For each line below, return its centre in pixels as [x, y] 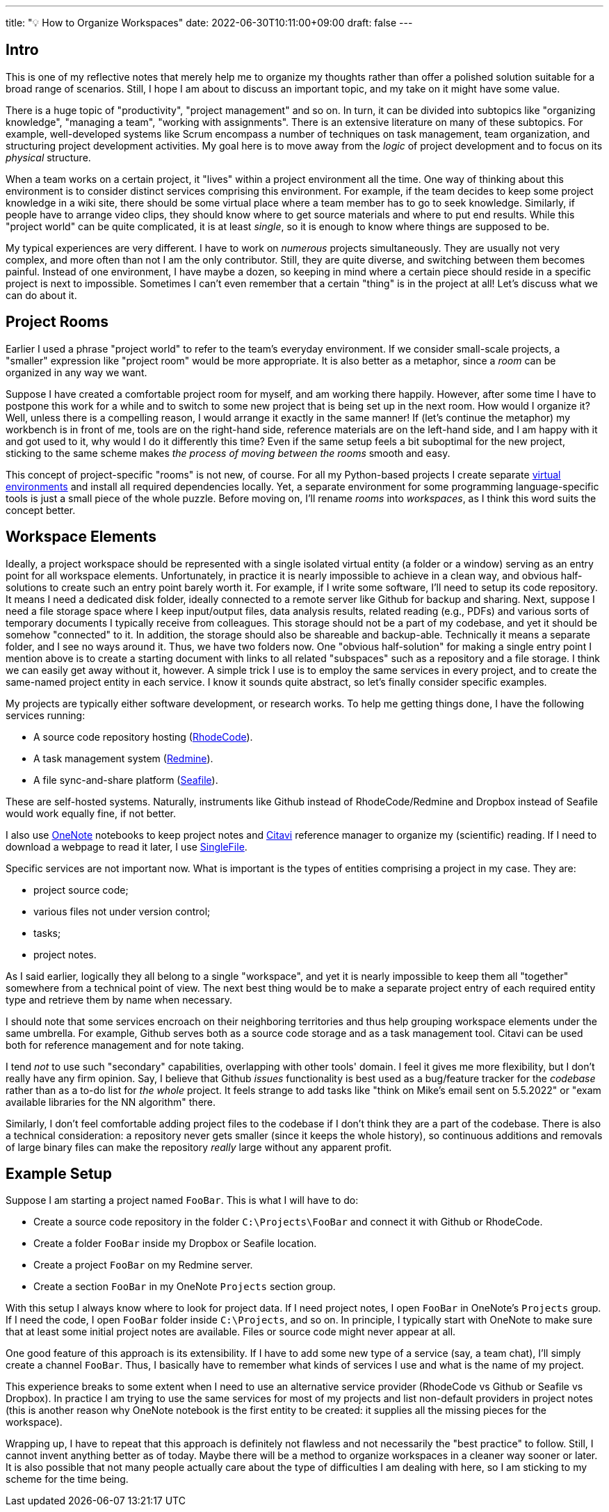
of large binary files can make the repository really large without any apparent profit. [199, 1147]
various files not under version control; [122, 911]
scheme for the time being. [67, 1479]
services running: [46, 715]
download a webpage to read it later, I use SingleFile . [127, 846]
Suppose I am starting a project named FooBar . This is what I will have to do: [182, 1200]
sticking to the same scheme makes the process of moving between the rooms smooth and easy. [228, 453]
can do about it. [41, 295]
